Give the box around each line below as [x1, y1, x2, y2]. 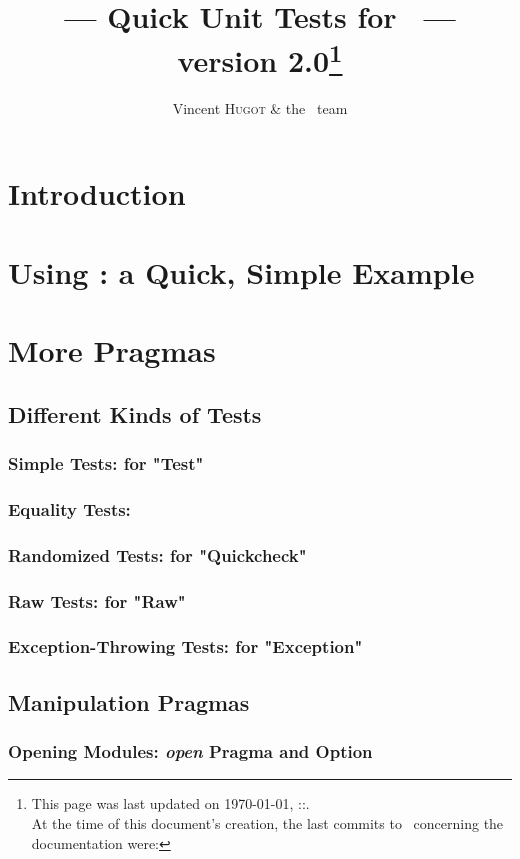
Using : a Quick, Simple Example [8, 251, 475, 292]
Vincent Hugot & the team [172, 97, 348, 118]
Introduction [8, 173, 186, 214]
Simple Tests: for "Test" [8, 451, 204, 476]
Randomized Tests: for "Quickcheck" [8, 542, 307, 567]
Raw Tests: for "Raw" [8, 588, 186, 613]
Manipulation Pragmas [8, 686, 250, 717]
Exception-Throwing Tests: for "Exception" [8, 634, 363, 659]
